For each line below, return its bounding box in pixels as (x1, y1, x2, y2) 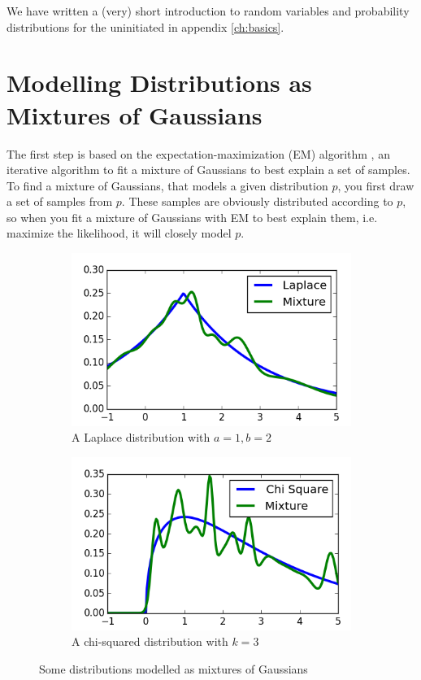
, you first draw (337, 177, 414, 194)
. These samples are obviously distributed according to (121, 193, 393, 210)
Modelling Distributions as (7, 66, 312, 99)
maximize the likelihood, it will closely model (7, 224, 232, 242)
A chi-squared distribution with (72, 633, 228, 650)
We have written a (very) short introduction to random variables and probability (7, 2, 410, 19)
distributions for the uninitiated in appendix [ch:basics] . (7, 18, 284, 35)
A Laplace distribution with (72, 429, 210, 446)
